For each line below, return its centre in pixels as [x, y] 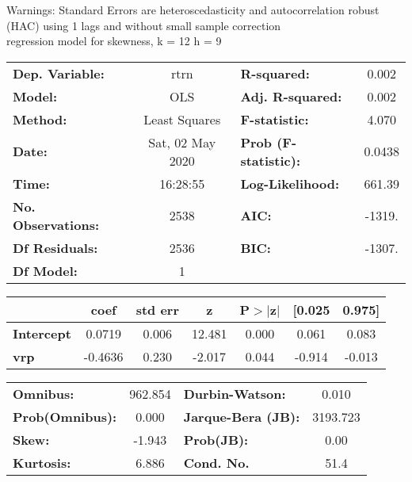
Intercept [42, 333]
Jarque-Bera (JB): [242, 416]
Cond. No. [216, 462]
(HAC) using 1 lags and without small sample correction [144, 25]
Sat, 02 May [182, 142]
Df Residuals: [55, 247]
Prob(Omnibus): [65, 416]
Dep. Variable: [59, 73]
